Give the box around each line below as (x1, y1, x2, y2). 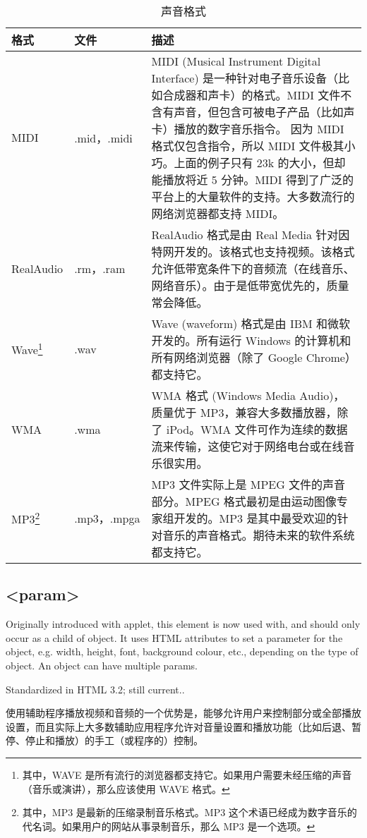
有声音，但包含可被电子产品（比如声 (162, 104, 355, 120)
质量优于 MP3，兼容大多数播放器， (151, 404, 337, 420)
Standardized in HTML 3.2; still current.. (6, 681, 185, 696)
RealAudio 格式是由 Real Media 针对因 (151, 226, 350, 243)
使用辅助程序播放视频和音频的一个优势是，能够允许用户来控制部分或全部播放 (6, 705, 361, 720)
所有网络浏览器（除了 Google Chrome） (151, 349, 351, 365)
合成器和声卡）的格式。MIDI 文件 (162, 87, 341, 103)
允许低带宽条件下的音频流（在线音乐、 (151, 260, 355, 277)
